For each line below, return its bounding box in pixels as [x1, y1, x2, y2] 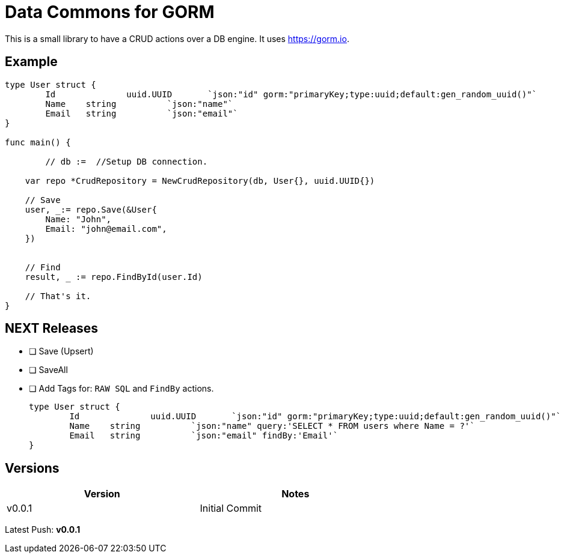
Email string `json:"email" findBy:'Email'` [69, 431, 339, 441]
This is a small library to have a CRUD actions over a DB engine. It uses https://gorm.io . [5, 33, 349, 44]
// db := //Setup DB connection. [45, 156, 208, 166]
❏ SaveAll [29, 365, 68, 375]
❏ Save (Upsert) [29, 346, 94, 357]
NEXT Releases [5, 321, 99, 336]
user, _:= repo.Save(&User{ [25, 204, 157, 214]
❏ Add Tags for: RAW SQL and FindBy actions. [29, 383, 214, 394]
